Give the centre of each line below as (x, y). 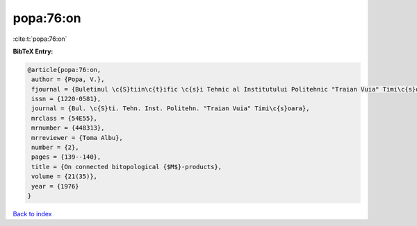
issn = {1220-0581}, (66, 99)
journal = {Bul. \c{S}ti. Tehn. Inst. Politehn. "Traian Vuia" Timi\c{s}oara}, (171, 108)
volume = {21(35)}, (64, 176)
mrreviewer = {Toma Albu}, (77, 138)
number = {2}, (55, 148)
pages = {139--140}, (66, 157)
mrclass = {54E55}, (64, 118)
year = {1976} (55, 186)
